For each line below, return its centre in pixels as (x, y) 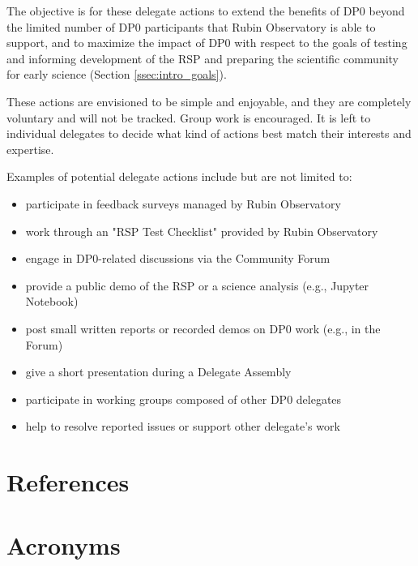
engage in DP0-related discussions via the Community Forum (178, 258)
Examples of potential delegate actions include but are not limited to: (179, 176)
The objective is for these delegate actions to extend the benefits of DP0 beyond (206, 11)
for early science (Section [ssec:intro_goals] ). (117, 74)
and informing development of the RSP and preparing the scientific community (203, 58)
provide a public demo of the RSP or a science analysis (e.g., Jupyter (197, 285)
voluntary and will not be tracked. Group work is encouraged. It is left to (189, 117)
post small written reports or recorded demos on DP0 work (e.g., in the (203, 328)
